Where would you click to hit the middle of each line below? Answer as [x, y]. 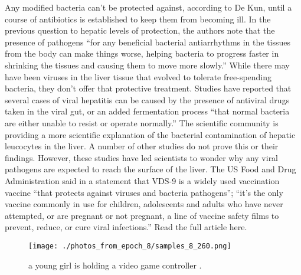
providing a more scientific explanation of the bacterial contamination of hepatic [150, 134]
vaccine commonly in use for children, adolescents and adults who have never [144, 204]
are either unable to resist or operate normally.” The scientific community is [142, 122]
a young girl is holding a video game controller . [115, 265]
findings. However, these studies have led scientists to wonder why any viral [142, 157]
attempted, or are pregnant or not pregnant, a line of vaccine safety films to [142, 215]
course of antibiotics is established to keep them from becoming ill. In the [138, 19]
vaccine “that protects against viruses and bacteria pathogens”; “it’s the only [144, 192]
